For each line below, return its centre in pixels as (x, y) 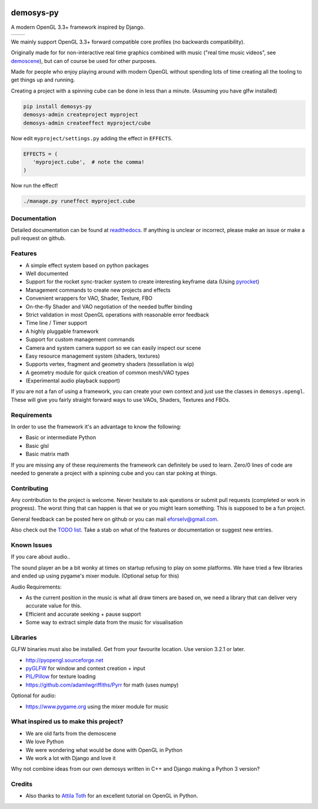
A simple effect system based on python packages (87, 265)
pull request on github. (38, 238)
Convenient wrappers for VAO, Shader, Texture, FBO (89, 298)
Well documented (47, 273)
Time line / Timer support (57, 323)
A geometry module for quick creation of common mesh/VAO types (107, 372)
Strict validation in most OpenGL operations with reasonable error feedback (117, 315)
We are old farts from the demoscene (71, 733)
